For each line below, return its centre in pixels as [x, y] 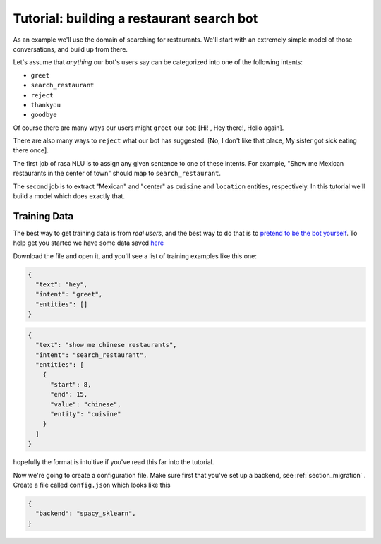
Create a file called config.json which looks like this [92, 485]
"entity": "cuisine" [86, 414]
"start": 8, [71, 384]
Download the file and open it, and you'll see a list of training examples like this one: [135, 256]
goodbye [44, 115]
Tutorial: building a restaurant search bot [135, 18]
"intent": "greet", [69, 294]
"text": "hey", [62, 285]
